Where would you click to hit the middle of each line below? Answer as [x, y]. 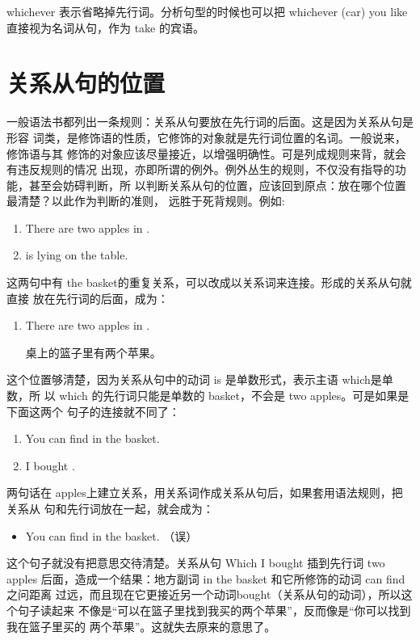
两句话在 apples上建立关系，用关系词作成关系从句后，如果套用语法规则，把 [205, 493]
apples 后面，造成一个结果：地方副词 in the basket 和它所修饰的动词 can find [206, 578]
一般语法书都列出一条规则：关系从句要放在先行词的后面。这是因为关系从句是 [210, 122]
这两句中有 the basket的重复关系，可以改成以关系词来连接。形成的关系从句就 [209, 282]
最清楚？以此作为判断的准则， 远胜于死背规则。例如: [146, 201]
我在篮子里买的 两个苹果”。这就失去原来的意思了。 [141, 626]
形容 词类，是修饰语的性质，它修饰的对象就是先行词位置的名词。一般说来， [206, 137]
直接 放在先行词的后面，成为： [88, 298]
